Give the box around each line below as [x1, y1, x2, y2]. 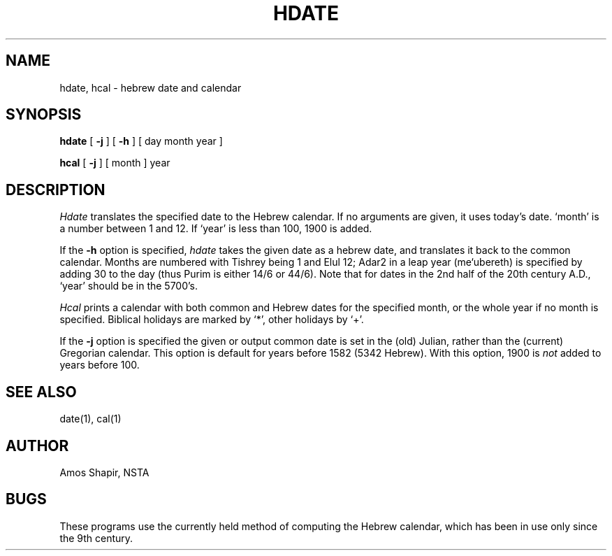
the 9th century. [59, 532, 133, 544]
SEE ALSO [6, 383, 77, 401]
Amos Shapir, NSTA [59, 466, 150, 478]
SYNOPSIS [6, 106, 82, 124]
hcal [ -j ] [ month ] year [59, 157, 170, 169]
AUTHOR [6, 436, 69, 455]
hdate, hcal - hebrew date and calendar [59, 81, 242, 94]
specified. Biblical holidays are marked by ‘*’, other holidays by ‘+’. [59, 313, 364, 326]
